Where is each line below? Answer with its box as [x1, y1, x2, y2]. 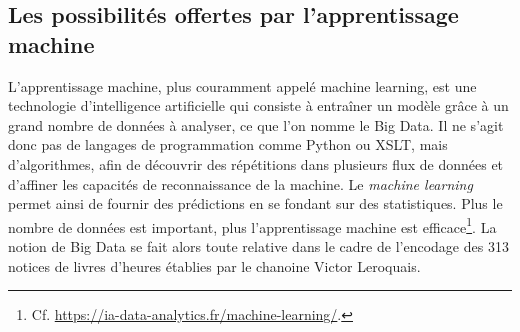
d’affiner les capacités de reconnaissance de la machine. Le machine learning [8, 173, 473, 194]
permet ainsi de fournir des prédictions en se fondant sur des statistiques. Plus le [8, 193, 503, 214]
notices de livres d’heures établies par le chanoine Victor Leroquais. [8, 255, 421, 276]
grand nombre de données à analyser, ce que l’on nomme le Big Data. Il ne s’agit [8, 114, 504, 135]
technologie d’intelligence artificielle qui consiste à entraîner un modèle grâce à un [8, 95, 509, 116]
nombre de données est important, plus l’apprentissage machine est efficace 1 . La [8, 213, 497, 237]
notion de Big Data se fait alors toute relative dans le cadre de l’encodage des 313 [8, 236, 509, 256]
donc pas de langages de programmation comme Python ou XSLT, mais [8, 134, 448, 155]
